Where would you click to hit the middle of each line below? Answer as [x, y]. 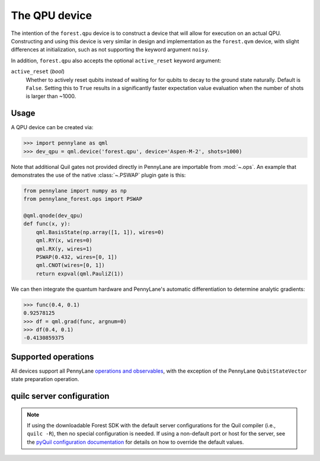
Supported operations [52, 356]
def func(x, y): [47, 224]
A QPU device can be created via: [52, 127]
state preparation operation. [45, 379]
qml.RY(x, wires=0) [64, 241]
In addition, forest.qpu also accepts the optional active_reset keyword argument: [116, 60]
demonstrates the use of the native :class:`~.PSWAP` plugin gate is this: [98, 175]
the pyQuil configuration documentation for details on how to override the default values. [135, 442]
